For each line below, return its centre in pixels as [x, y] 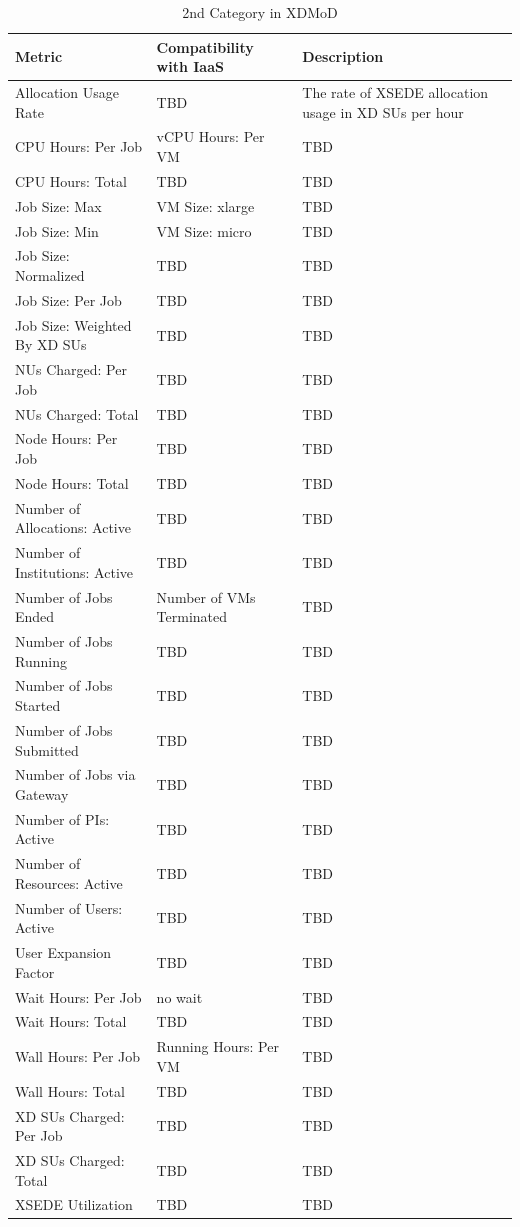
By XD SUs [51, 344]
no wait [179, 996]
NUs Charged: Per [71, 369]
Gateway [42, 793]
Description [343, 56]
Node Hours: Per [66, 438]
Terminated [192, 616]
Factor [35, 971]
